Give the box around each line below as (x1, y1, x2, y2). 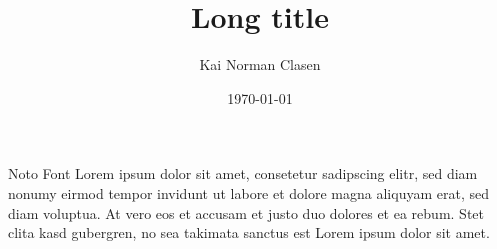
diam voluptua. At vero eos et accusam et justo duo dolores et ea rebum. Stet (8, 202, 484, 223)
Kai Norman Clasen (199, 54, 321, 75)
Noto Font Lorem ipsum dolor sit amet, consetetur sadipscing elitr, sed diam (8, 163, 478, 184)
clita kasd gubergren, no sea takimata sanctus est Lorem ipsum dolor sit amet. (8, 222, 490, 243)
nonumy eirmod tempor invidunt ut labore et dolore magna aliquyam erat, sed (8, 182, 489, 203)
